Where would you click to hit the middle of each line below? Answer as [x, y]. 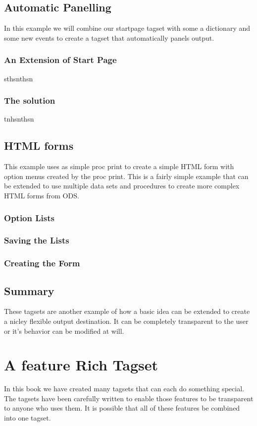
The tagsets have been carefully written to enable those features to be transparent [129, 398]
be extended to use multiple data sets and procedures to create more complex [122, 186]
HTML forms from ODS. [42, 195]
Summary [29, 290]
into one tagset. [27, 418]
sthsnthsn [19, 78]
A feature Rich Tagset [81, 365]
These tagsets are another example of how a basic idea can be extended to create [127, 311]
